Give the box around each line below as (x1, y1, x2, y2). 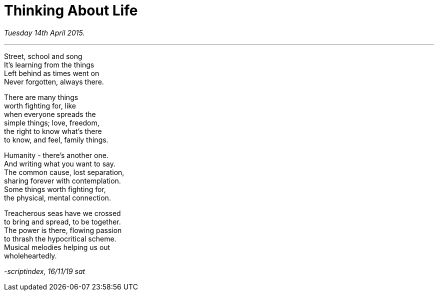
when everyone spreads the (4, 109, 96, 118)
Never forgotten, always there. (4, 77, 104, 86)
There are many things (4, 92, 78, 101)
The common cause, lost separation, (4, 167, 124, 176)
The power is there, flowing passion (4, 225, 122, 234)
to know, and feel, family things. (4, 135, 108, 144)
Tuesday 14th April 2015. (4, 28, 85, 37)
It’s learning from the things (4, 60, 94, 69)
